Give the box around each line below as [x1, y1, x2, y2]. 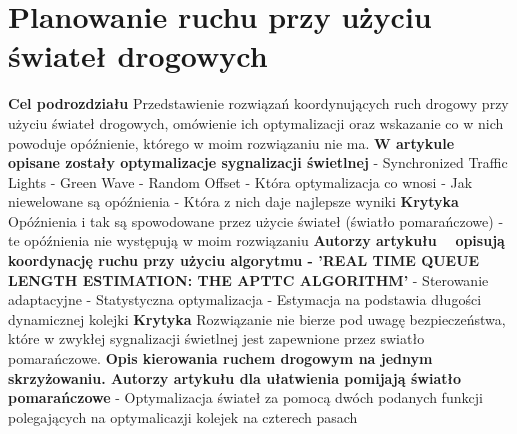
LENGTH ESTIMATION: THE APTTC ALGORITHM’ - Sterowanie [8, 269, 489, 290]
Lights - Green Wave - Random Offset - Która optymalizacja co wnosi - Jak [8, 171, 473, 192]
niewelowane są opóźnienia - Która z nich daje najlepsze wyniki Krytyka [8, 191, 459, 212]
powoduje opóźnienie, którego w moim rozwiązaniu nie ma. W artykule [8, 132, 455, 153]
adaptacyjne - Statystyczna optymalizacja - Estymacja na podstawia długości [8, 289, 482, 310]
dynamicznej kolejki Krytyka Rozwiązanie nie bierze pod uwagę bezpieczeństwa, [8, 308, 506, 329]
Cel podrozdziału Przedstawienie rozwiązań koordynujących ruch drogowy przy [8, 93, 509, 114]
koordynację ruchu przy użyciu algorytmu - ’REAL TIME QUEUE [8, 250, 480, 271]
